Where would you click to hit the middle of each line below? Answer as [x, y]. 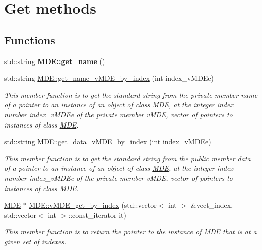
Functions [30, 40]
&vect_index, [212, 205]
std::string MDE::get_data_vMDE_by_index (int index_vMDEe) [108, 141]
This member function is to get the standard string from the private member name [131, 95]
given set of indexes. [35, 241]
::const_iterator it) [97, 214]
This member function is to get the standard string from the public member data [127, 158]
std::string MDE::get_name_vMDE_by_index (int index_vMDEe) [109, 78]
